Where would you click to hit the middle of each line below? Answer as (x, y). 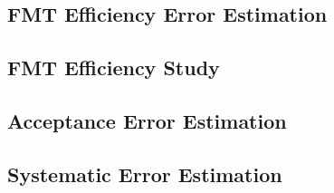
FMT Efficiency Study (114, 68)
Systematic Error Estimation (145, 174)
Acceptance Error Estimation (147, 120)
